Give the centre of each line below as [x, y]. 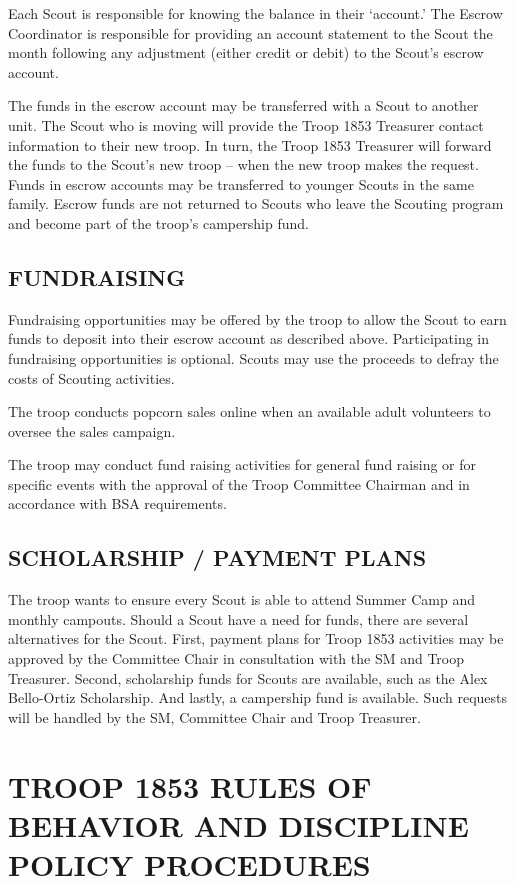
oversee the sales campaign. [92, 430]
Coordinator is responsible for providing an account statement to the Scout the [250, 32]
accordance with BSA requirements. [117, 503]
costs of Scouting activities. [91, 377]
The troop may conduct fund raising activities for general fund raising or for [242, 464]
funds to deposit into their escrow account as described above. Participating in [249, 338]
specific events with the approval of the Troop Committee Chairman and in [239, 483]
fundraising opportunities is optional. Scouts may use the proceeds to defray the [253, 357]
